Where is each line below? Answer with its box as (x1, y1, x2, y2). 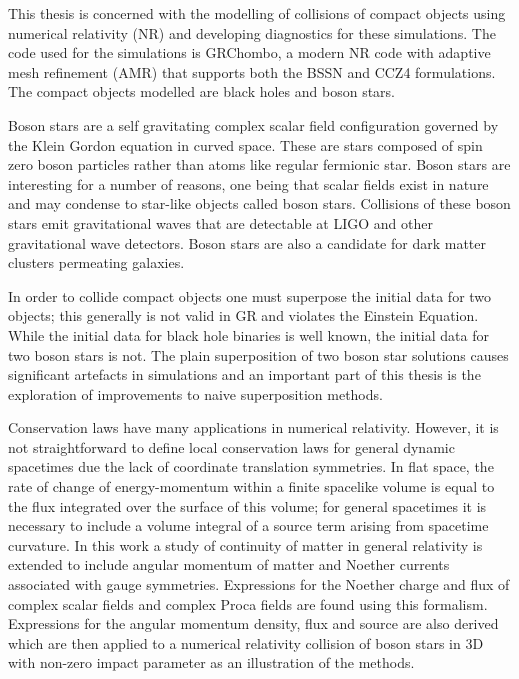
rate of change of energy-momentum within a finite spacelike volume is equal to (8, 476, 495, 497)
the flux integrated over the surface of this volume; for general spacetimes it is (8, 495, 487, 516)
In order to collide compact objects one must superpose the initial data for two (8, 285, 492, 306)
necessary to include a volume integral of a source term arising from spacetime (8, 515, 489, 536)
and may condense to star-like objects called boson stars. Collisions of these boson (8, 193, 511, 214)
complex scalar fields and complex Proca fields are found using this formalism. (8, 593, 488, 614)
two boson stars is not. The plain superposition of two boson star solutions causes (8, 344, 509, 365)
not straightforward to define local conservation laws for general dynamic (8, 436, 455, 457)
